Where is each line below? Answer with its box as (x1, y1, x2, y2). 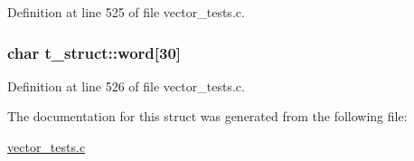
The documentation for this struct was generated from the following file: (7, 107, 408, 126)
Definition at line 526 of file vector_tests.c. (7, 76, 245, 95)
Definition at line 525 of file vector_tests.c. (7, 3, 245, 21)
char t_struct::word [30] (7, 41, 182, 63)
